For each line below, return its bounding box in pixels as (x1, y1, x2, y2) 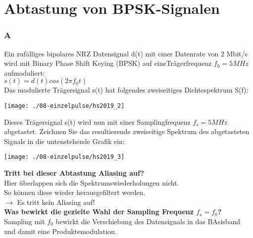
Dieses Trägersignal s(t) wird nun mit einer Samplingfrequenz (4, 116, 191, 127)
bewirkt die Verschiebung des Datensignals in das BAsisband (55, 216, 241, 227)
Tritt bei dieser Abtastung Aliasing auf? (4, 168, 144, 178)
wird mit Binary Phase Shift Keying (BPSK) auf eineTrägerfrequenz (4, 58, 212, 68)
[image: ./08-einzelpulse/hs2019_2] (4, 102, 125, 109)
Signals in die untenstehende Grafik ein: (4, 136, 125, 146)
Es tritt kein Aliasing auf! (17, 196, 95, 207)
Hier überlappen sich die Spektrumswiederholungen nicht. (4, 177, 179, 188)
